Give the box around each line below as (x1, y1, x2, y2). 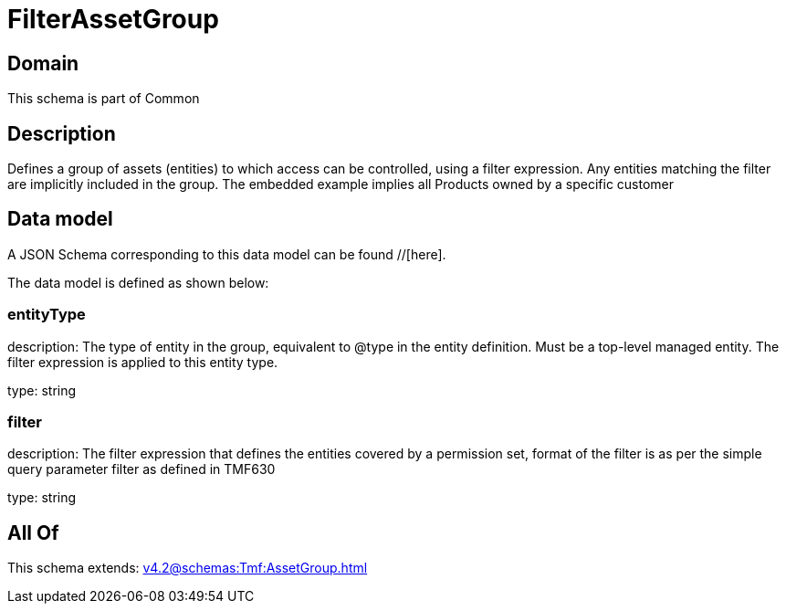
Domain (7, 51, 79, 75)
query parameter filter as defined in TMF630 (7, 461, 276, 478)
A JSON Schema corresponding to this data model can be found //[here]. (7, 246, 446, 262)
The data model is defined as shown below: (7, 274, 269, 290)
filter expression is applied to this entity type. (7, 353, 278, 370)
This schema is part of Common (7, 90, 200, 107)
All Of (7, 521, 59, 544)
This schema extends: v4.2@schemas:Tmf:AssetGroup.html (7, 560, 368, 576)
